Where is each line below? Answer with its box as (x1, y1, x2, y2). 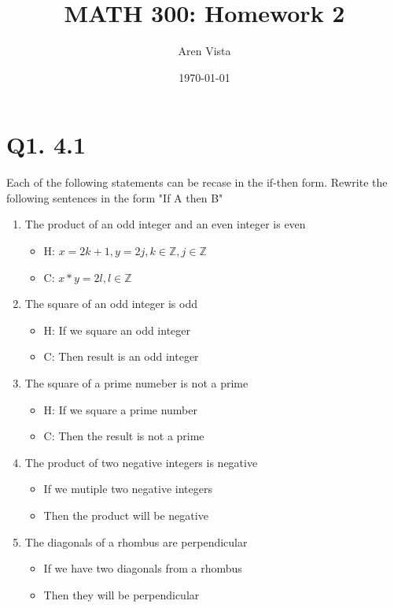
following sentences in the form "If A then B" (6, 189, 223, 206)
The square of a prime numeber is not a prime (24, 375, 249, 391)
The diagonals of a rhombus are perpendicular (24, 533, 248, 550)
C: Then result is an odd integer (43, 348, 199, 365)
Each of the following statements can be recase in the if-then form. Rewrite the (6, 174, 388, 191)
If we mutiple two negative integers (43, 480, 212, 497)
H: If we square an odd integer (43, 321, 191, 338)
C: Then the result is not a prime (43, 428, 204, 444)
